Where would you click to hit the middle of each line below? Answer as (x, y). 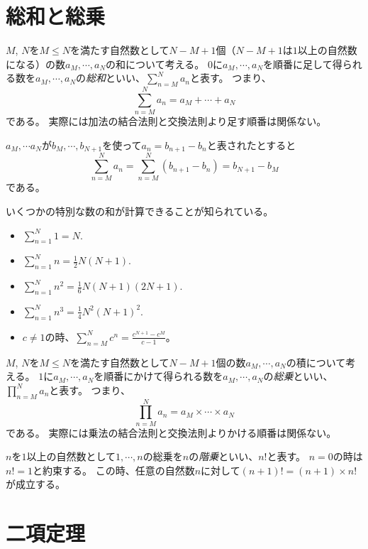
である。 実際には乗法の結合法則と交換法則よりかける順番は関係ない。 (171, 432)
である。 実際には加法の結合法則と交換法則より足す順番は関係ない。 (166, 121)
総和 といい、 (116, 78)
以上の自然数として (71, 456)
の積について (316, 362)
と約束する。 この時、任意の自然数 (113, 470)
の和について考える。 (155, 64)
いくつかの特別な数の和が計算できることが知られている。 (140, 211)
